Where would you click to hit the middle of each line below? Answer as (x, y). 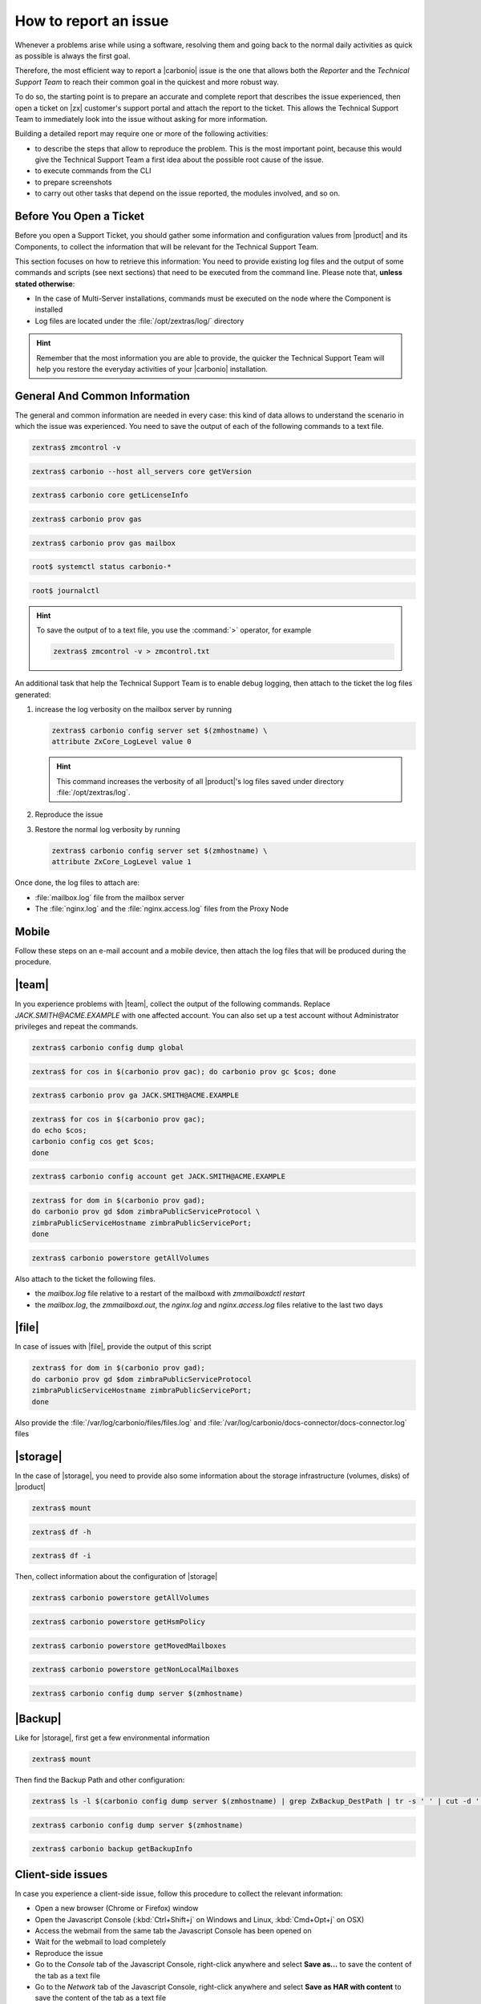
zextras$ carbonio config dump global (108, 1047)
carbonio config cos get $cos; (93, 1141)
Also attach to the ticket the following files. (85, 1279)
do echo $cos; (59, 1131)
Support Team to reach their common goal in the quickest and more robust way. (147, 82)
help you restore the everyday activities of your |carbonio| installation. (152, 370)
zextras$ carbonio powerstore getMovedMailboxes (129, 1646)
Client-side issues (61, 1875)
